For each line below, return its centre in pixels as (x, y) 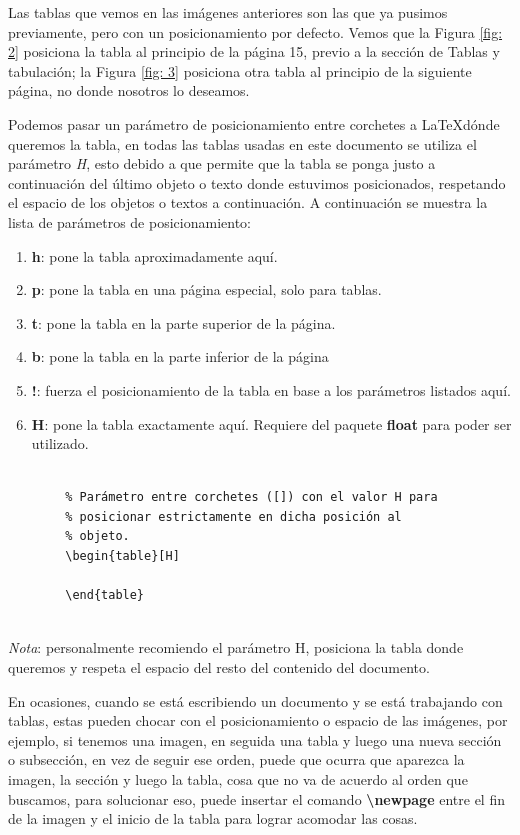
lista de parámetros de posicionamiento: (129, 221)
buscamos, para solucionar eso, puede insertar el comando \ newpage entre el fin (256, 798)
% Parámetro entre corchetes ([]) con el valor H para (251, 497)
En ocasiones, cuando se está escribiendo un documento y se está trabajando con (255, 700)
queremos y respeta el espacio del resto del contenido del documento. (219, 667)
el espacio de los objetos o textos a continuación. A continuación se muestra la (248, 202)
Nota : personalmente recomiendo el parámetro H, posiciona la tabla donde (236, 647)
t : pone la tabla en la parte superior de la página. (183, 322)
